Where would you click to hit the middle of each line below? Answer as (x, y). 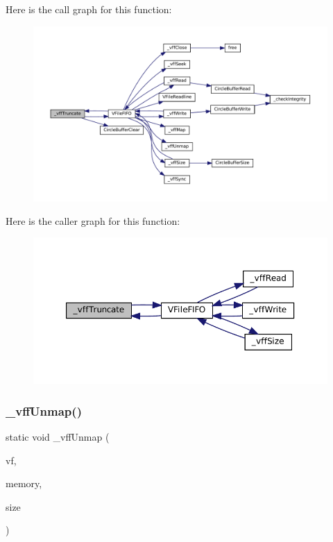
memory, (24, 483)
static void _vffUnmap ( (58, 437)
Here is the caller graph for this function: (93, 220)
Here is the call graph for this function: (89, 9)
